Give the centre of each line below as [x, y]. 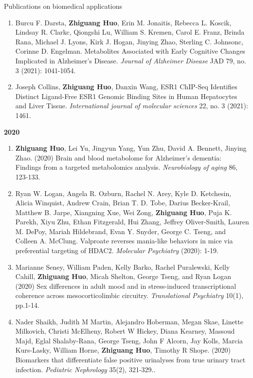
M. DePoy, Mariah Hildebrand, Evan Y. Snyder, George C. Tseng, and [121, 231]
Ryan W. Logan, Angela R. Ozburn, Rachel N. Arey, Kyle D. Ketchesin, [123, 193]
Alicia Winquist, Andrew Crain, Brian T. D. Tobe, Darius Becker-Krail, [123, 203]
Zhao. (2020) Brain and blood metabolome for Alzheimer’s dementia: [118, 157]
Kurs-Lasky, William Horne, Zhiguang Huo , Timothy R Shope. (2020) [123, 350]
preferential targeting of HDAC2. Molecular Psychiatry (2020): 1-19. [117, 250]
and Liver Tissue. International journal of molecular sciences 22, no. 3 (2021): [132, 106]
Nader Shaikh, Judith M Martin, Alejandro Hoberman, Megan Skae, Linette [129, 321]
